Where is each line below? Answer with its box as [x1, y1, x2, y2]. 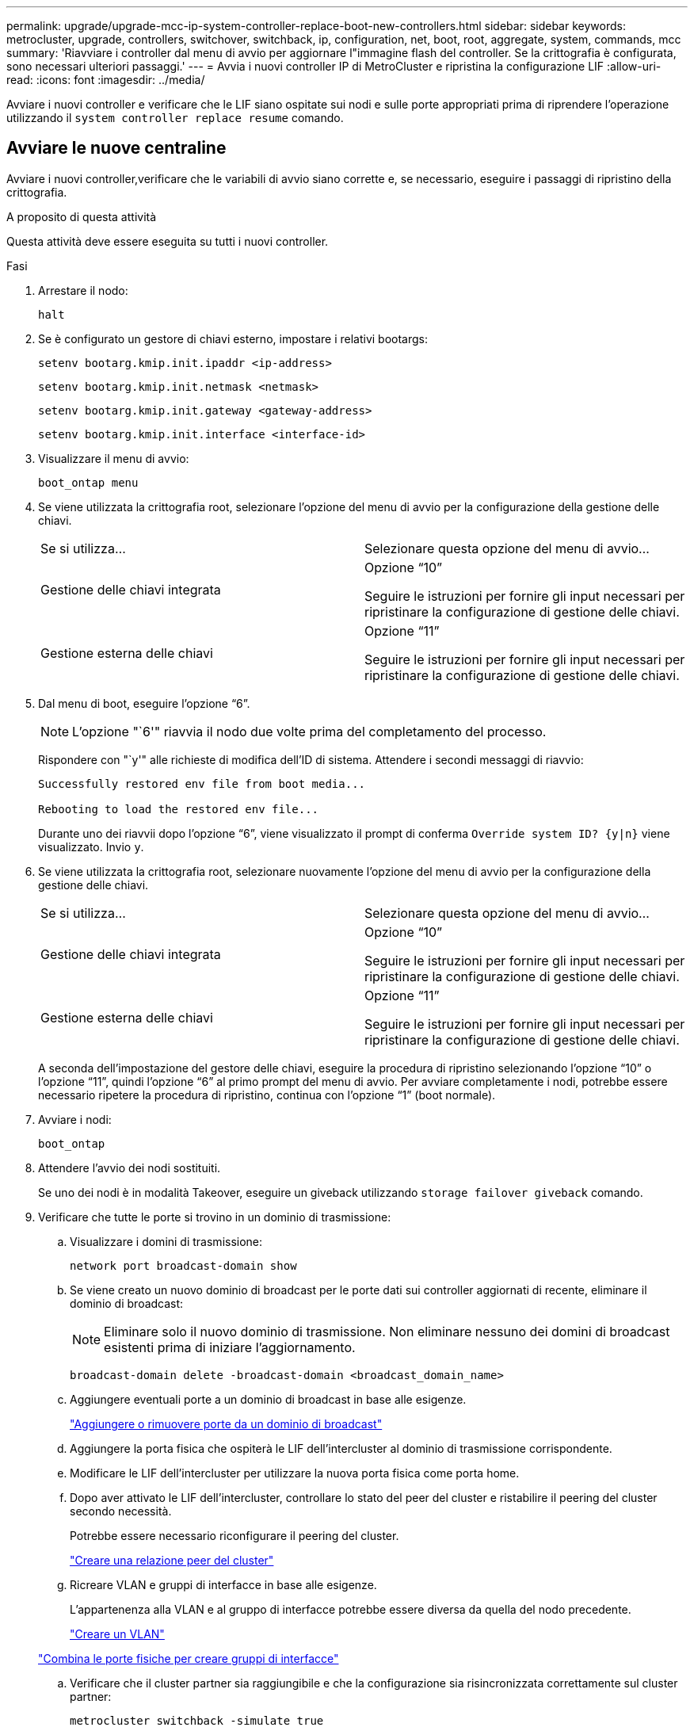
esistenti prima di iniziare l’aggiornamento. [104, 1339, 356, 1355]
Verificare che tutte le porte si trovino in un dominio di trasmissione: [38, 1209, 391, 1224]
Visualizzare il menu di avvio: [38, 451, 189, 465]
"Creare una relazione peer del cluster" [70, 1553, 274, 1567]
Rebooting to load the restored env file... [38, 802, 319, 816]
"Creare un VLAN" [70, 1626, 165, 1641]
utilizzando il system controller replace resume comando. [6, 111, 344, 124]
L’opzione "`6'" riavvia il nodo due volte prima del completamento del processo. [72, 723, 547, 739]
